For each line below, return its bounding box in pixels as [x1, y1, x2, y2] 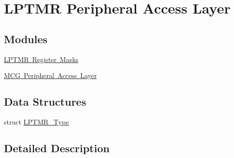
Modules [4, 31, 47, 46]
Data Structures [4, 94, 86, 109]
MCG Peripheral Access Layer [4, 70, 97, 80]
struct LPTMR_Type [4, 116, 69, 126]
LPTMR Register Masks [4, 54, 78, 64]
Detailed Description [4, 140, 110, 155]
